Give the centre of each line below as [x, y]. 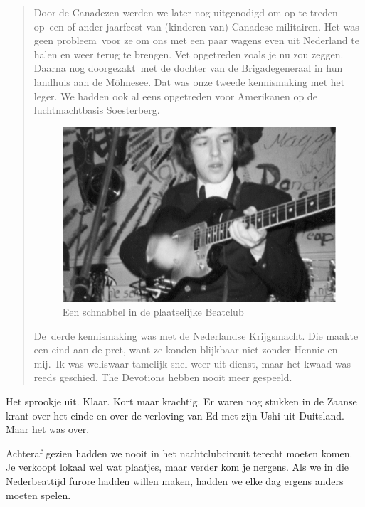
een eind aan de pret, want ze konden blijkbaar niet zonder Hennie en [186, 349]
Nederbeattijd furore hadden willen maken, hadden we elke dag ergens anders [175, 481]
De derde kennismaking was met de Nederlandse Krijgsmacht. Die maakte [196, 335]
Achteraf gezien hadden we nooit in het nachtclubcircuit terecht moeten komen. [179, 453]
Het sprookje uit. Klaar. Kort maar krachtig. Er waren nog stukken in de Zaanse [181, 401]
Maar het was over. [48, 429]
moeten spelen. [38, 495]
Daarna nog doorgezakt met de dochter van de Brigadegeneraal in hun [188, 68]
